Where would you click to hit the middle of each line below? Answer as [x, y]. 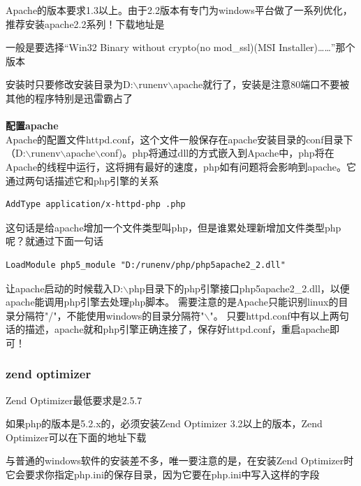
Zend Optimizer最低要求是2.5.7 [74, 400]
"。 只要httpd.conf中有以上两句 [279, 315]
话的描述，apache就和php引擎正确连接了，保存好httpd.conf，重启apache [168, 329]
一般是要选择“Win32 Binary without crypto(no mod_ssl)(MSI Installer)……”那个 [180, 47]
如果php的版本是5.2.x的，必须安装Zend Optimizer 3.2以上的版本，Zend [164, 423]
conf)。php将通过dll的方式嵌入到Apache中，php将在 [218, 153]
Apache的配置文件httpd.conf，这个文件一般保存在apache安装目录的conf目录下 [179, 139]
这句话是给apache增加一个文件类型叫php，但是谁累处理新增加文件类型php [174, 227]
